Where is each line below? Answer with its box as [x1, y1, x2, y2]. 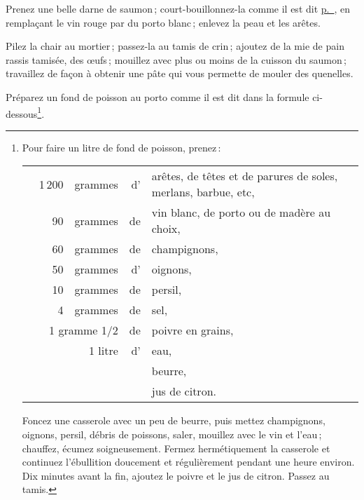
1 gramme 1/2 [49, 322, 118, 339]
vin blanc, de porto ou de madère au [151, 204, 331, 221]
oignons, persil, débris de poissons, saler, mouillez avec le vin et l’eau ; [22, 427, 322, 441]
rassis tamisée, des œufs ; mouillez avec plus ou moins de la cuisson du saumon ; [6, 52, 346, 67]
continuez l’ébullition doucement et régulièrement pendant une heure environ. [22, 454, 355, 469]
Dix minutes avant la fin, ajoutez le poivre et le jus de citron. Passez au [22, 468, 330, 482]
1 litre [88, 342, 118, 359]
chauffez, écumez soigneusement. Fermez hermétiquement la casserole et [22, 440, 330, 455]
